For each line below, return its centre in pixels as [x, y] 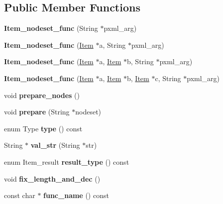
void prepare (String [37, 112]
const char [20, 195]
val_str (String [55, 145]
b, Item [138, 78]
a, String [112, 45]
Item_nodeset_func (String [51, 28]
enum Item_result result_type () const [67, 161]
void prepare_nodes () [42, 95]
